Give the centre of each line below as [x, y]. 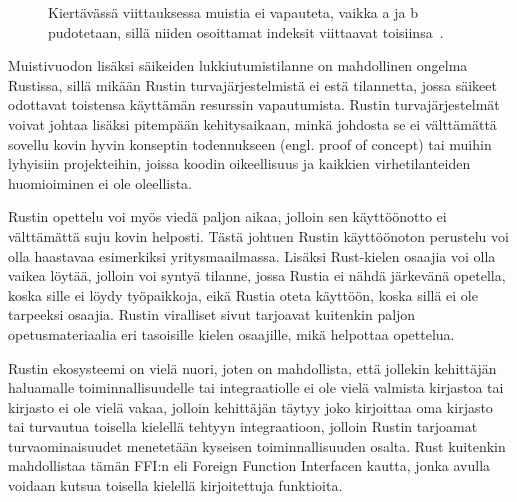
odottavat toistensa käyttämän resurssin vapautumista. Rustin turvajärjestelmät [254, 104]
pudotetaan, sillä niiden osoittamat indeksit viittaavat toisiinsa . [246, 31]
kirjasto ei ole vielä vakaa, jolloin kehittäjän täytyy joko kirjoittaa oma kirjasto [250, 406]
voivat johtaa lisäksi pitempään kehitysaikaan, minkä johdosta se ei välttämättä [252, 123]
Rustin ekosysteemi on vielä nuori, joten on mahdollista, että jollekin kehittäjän [252, 367]
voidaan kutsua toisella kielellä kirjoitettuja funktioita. [175, 485]
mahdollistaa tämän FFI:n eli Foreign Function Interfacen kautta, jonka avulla [249, 465]
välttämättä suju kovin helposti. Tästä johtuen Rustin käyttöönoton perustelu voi [258, 235]
